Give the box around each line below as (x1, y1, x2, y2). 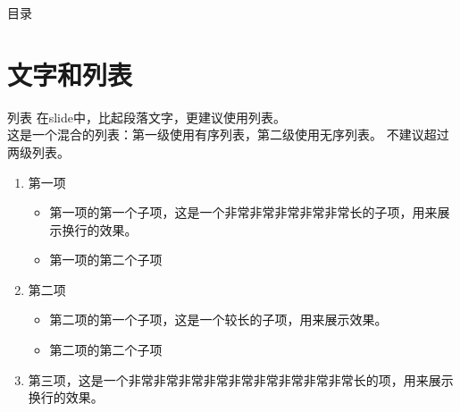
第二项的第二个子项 (49, 341, 163, 359)
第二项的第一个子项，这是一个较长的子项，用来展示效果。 (49, 310, 388, 329)
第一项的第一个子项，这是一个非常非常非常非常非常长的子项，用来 (49, 203, 438, 222)
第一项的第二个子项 (49, 250, 163, 269)
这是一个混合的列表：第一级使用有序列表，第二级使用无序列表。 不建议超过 (7, 125, 449, 144)
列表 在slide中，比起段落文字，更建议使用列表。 (7, 107, 286, 126)
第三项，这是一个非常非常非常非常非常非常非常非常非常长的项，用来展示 (28, 370, 454, 389)
